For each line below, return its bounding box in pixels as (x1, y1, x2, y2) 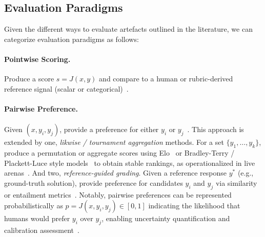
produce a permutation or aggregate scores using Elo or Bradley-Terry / (4, 147, 235, 158)
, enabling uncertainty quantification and (101, 213, 230, 224)
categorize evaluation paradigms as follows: (4, 33, 139, 44)
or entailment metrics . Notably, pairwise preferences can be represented (4, 189, 232, 200)
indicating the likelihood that (148, 200, 240, 211)
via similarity (215, 177, 257, 188)
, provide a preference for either (59, 124, 159, 135)
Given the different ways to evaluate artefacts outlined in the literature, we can (4, 24, 253, 34)
